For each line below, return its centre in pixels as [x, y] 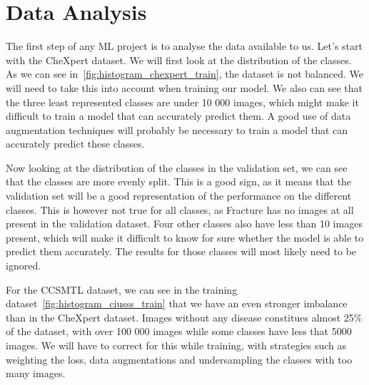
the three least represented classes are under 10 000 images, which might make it [182, 102]
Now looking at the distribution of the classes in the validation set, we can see [177, 167]
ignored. [24, 266]
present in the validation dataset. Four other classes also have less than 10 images [184, 224]
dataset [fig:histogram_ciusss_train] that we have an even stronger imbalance [177, 303]
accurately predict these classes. [75, 144]
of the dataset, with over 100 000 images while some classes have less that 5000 [179, 331]
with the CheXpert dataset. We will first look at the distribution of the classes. [179, 60]
